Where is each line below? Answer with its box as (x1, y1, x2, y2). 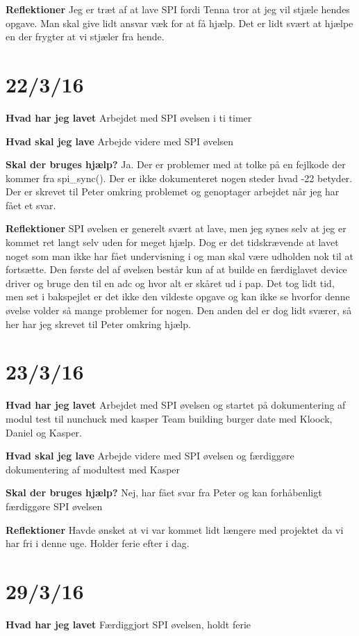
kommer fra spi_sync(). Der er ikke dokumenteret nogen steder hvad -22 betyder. (6, 170, 353, 185)
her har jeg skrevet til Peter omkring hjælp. (6, 316, 191, 331)
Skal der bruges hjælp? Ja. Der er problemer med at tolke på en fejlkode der (6, 157, 346, 172)
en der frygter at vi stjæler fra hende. (6, 29, 165, 44)
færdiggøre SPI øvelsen (6, 498, 103, 513)
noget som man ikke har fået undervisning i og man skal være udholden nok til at (6, 248, 353, 263)
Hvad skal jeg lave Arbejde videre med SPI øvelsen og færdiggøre (6, 448, 294, 463)
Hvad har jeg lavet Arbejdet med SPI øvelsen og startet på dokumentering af (6, 398, 346, 412)
